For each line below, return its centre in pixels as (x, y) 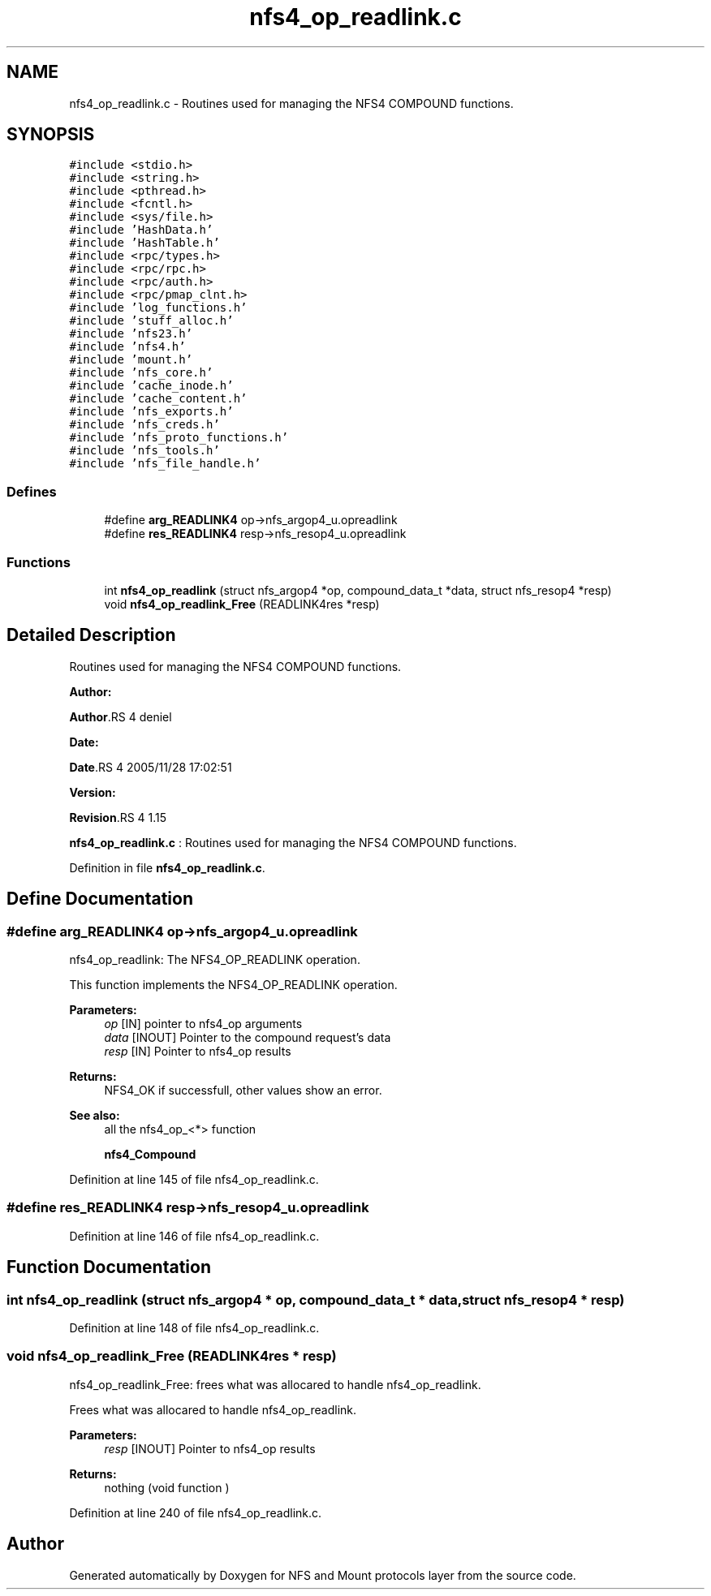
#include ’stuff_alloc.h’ (151, 321)
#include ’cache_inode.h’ (151, 386)
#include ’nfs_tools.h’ (144, 451)
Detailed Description (91, 635)
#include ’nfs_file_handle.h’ (165, 464)
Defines (32, 491)
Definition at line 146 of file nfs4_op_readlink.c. (194, 1236)
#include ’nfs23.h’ (131, 334)
